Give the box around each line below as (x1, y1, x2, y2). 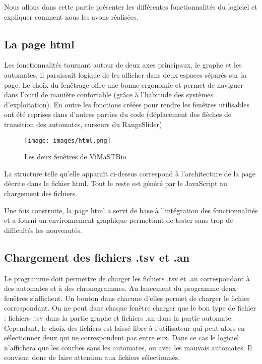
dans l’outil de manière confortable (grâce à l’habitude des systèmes (4, 89, 214, 100)
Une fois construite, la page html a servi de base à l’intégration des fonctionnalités (4, 205, 258, 215)
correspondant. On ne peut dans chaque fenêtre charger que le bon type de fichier (4, 302, 256, 313)
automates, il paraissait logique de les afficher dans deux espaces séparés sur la (4, 69, 247, 80)
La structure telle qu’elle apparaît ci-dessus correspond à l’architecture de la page (4, 168, 255, 178)
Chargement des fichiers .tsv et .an (4, 249, 190, 265)
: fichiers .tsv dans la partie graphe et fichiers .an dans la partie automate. (4, 312, 233, 323)
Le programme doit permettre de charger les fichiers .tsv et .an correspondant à (4, 273, 250, 283)
